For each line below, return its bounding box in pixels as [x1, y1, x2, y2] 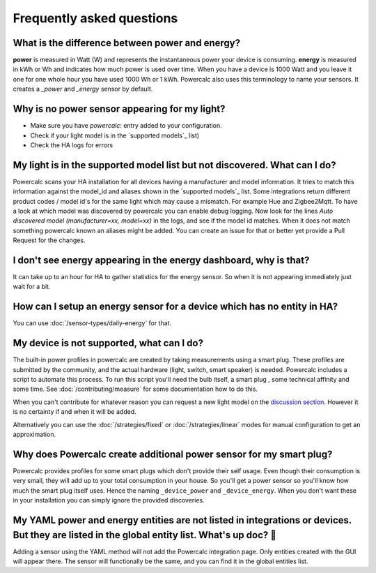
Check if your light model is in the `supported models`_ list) [30, 131, 200, 140]
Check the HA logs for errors [30, 140, 113, 149]
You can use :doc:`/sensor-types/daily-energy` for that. [13, 319, 172, 327]
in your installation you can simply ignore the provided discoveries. [13, 496, 205, 505]
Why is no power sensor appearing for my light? [13, 103, 226, 115]
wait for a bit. [13, 283, 51, 291]
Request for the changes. [13, 236, 86, 244]
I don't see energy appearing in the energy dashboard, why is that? [13, 254, 310, 266]
